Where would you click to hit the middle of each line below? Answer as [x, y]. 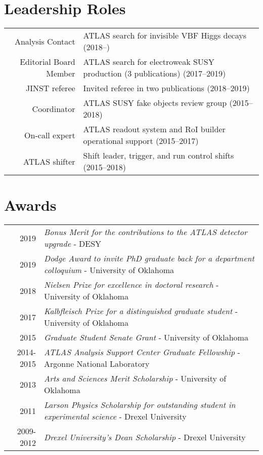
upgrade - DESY [73, 244]
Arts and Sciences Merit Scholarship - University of [135, 378]
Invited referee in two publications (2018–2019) [166, 88]
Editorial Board [48, 62]
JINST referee [50, 88]
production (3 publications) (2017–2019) [155, 73]
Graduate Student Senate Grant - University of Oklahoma [146, 337]
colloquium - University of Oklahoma [109, 270]
